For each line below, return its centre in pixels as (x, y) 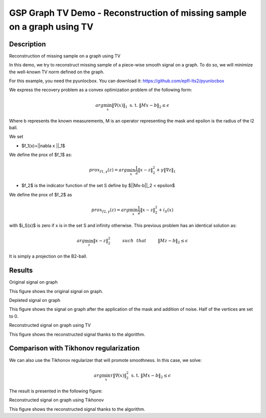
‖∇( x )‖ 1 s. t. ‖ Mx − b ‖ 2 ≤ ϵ (140, 106)
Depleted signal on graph (35, 300)
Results (21, 271)
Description (28, 44)
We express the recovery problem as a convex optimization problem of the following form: (100, 90)
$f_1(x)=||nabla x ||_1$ (43, 146)
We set (16, 137)
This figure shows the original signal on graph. (56, 291)
